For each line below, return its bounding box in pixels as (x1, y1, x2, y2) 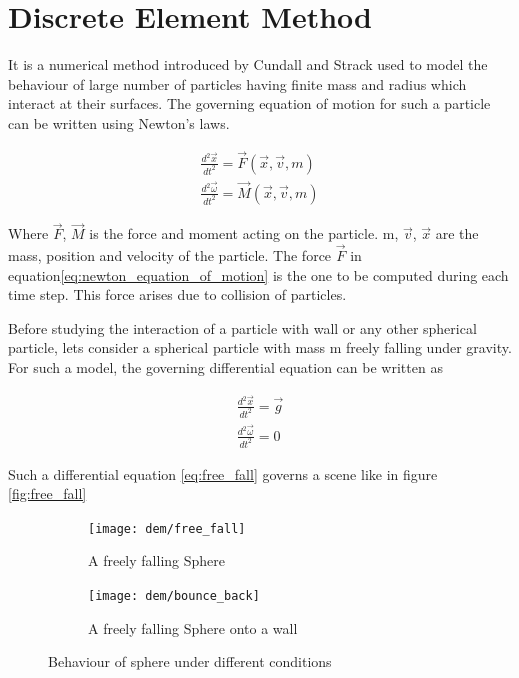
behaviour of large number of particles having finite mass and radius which (8, 73, 467, 94)
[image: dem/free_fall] (88, 521, 246, 536)
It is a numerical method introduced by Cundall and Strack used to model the (8, 54, 488, 75)
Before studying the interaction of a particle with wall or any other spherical (8, 317, 477, 338)
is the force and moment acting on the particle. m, (89, 223, 399, 244)
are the (435, 223, 479, 244)
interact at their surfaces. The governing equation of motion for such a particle (8, 93, 491, 114)
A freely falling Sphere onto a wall (88, 617, 298, 638)
